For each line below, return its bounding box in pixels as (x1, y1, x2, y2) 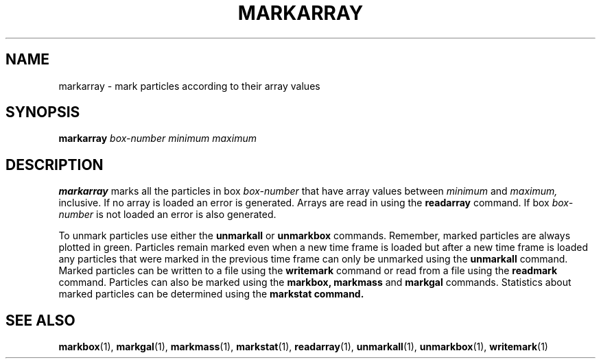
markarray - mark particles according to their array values (58, 80, 320, 92)
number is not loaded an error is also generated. (58, 208, 276, 221)
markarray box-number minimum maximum (58, 132, 257, 145)
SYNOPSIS (5, 104, 80, 121)
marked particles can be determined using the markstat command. (58, 288, 364, 300)
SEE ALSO (5, 311, 75, 329)
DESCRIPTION (5, 156, 104, 173)
